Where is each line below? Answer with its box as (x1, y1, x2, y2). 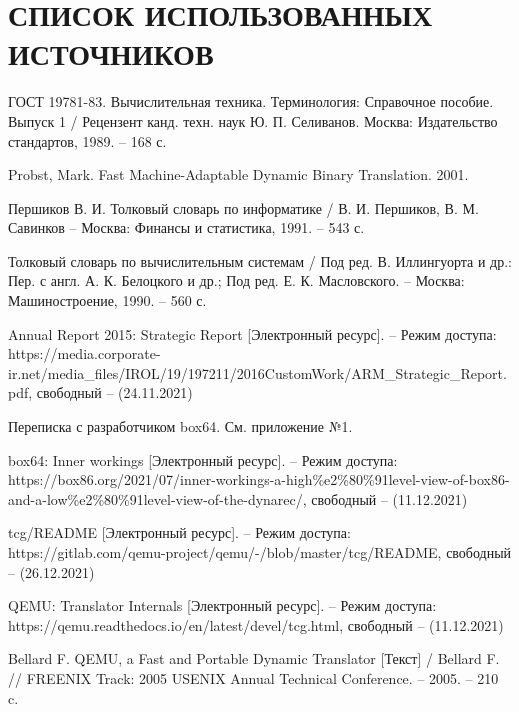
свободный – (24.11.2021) (36, 382, 193, 403)
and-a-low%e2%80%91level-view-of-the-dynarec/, (8, 488, 307, 509)
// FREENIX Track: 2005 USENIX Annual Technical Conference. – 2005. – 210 (8, 667, 499, 688)
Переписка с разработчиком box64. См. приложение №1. (8, 416, 353, 437)
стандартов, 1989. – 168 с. (8, 130, 167, 151)
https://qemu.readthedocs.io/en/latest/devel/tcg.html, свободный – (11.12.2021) (8, 614, 504, 635)
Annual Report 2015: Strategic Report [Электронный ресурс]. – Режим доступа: (8, 323, 497, 344)
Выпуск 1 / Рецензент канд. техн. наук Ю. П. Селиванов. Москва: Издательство (8, 110, 498, 131)
